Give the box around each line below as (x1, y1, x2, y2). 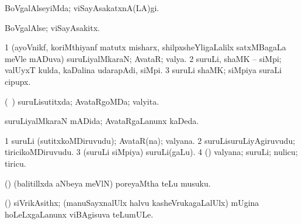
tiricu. (5, 157, 26, 169)
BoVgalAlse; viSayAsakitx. (5, 21, 100, 33)
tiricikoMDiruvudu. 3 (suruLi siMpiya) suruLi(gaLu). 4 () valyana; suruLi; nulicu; (5, 146, 298, 158)
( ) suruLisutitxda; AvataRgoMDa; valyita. (5, 95, 159, 107)
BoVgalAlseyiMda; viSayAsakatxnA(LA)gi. (5, 2, 159, 13)
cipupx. (5, 75, 31, 87)
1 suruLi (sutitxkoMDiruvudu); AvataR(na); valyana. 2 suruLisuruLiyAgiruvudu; (5, 134, 296, 146)
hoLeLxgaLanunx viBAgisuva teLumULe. (5, 208, 154, 220)
